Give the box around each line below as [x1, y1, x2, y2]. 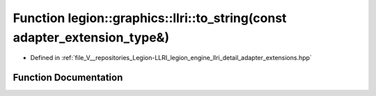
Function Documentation [13, 72, 123, 84]
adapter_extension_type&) [13, 30, 170, 45]
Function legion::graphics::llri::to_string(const [13, 10, 287, 26]
